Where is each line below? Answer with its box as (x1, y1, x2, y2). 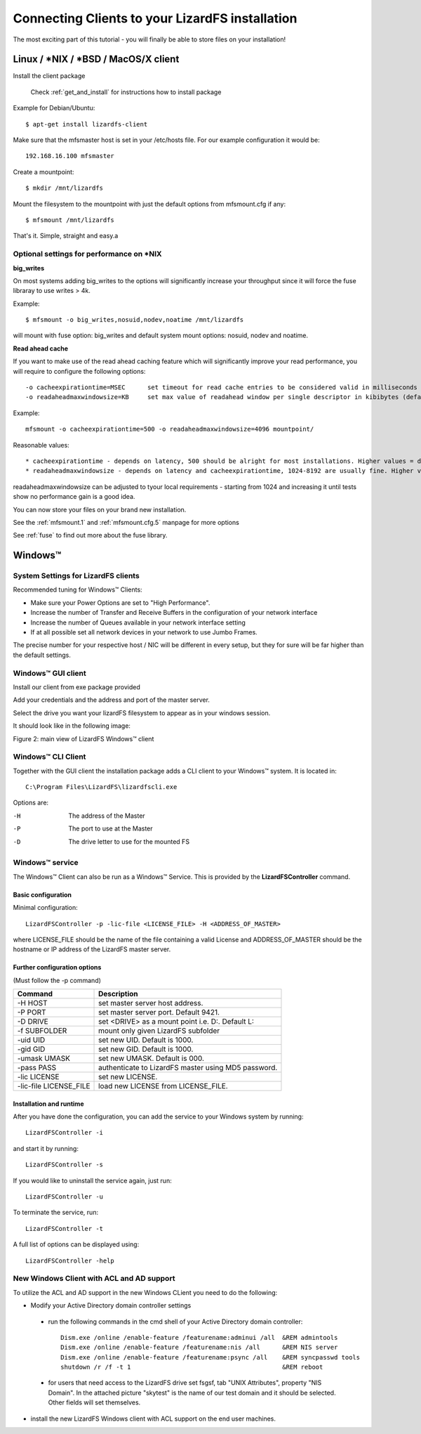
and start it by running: (13, 1144, 79, 1152)
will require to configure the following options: (13, 367, 146, 375)
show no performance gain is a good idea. (13, 493, 135, 501)
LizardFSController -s (25, 1161, 104, 1169)
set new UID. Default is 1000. (98, 1035, 194, 1045)
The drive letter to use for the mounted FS (68, 837, 189, 846)
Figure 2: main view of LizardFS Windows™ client (13, 734, 154, 743)
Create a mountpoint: (13, 167, 74, 176)
